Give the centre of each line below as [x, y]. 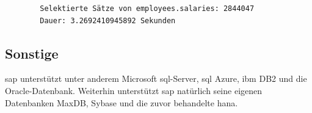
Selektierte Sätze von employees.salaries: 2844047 [147, 9]
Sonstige [32, 53]
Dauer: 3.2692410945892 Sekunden [108, 20]
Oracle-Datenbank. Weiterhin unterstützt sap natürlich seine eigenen [134, 90]
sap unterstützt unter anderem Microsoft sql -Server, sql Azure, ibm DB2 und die [156, 78]
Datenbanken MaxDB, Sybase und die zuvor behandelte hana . [122, 102]
